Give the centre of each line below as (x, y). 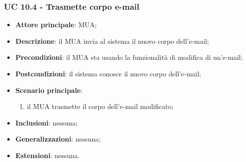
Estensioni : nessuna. (47, 155)
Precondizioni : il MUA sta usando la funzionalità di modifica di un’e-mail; (129, 57)
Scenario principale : (49, 90)
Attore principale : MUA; (56, 25)
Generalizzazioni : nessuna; (58, 139)
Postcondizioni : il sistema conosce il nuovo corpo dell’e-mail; (108, 73)
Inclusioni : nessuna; (46, 122)
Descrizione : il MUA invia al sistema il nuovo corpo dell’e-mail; (112, 41)
